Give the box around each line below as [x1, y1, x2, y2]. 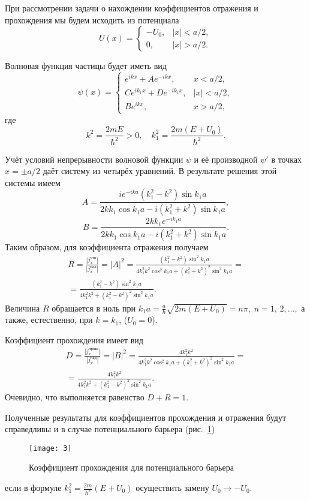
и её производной [194, 152, 258, 165]
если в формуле [5, 481, 62, 493]
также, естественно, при [5, 313, 93, 326]
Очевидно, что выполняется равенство [5, 390, 145, 403]
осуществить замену [136, 481, 209, 493]
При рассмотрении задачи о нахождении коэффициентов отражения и [5, 2, 258, 14]
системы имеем [5, 176, 61, 188]
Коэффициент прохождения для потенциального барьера [29, 461, 234, 474]
